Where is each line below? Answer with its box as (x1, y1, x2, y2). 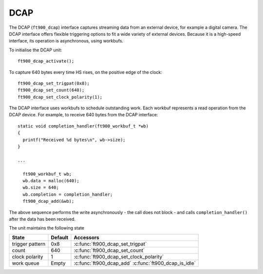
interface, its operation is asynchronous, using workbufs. (9, 38, 124, 44)
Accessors (74, 234, 99, 241)
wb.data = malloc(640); (22, 178, 80, 183)
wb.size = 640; (22, 185, 59, 190)
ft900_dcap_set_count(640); (18, 87, 85, 93)
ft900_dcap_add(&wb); (22, 198, 75, 204)
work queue (12, 259, 40, 266)
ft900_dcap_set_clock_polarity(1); (18, 94, 103, 100)
